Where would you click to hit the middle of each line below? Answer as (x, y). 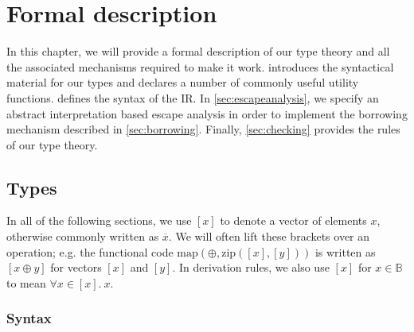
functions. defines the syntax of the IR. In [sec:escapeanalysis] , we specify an (193, 97)
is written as (345, 251)
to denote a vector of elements (293, 220)
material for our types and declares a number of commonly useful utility (183, 82)
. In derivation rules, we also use (251, 267)
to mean (26, 282)
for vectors (76, 267)
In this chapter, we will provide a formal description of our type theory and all (198, 51)
